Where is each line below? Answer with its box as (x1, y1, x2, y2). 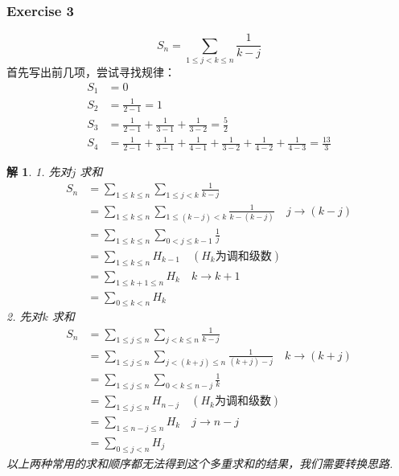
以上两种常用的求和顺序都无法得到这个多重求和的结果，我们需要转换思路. (6, 454, 393, 471)
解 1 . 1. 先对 (6, 163, 72, 180)
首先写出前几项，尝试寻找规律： (6, 64, 175, 80)
